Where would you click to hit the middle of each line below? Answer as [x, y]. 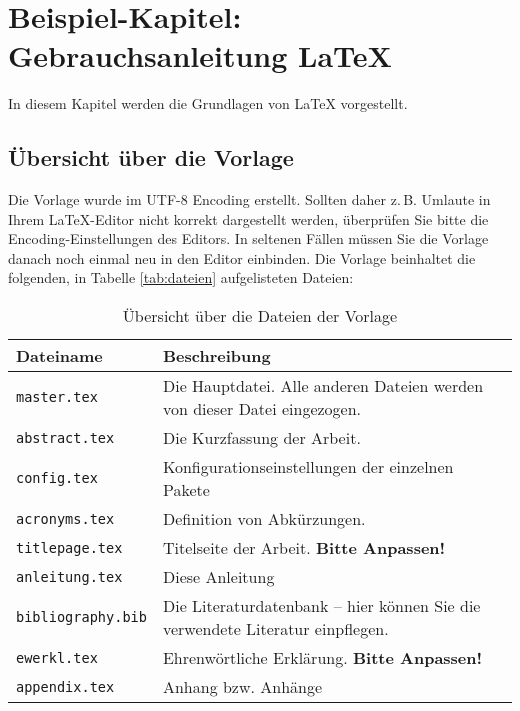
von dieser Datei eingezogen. [262, 409]
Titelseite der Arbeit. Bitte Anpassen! [304, 548]
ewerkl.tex [57, 657]
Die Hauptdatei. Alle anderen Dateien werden [323, 386]
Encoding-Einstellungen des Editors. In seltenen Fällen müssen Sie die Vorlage [248, 238]
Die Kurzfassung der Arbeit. [261, 438]
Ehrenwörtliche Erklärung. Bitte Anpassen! [322, 658]
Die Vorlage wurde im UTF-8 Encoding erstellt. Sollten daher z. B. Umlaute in [249, 199]
